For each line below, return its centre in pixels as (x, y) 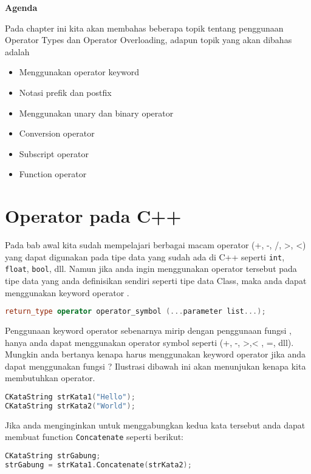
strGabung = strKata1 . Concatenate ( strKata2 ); (98, 465)
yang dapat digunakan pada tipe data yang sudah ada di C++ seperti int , (145, 256)
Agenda (21, 7)
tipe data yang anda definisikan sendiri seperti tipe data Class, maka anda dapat (156, 280)
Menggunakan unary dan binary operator (96, 113)
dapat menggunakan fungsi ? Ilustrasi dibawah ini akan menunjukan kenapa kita (155, 366)
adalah (17, 51)
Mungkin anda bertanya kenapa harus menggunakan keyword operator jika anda (155, 354)
